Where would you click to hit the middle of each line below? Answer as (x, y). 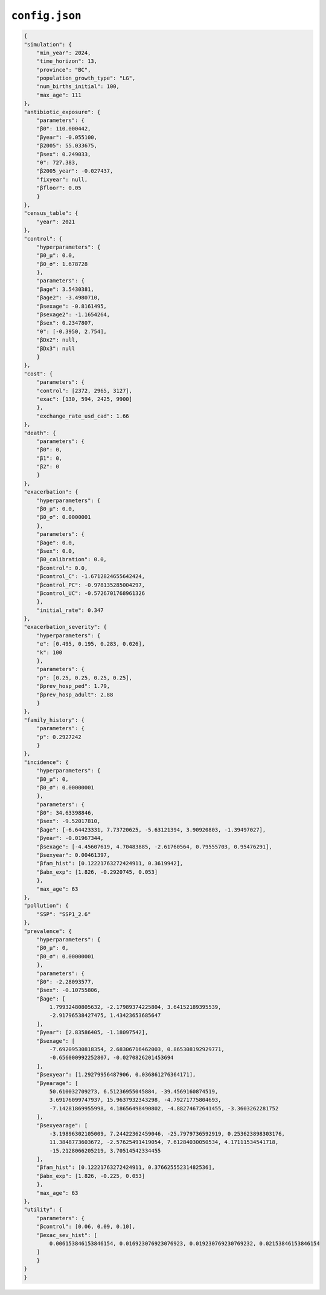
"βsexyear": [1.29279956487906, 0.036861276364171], (116, 1075)
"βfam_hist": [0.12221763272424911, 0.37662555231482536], (126, 1167)
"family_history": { (54, 720)
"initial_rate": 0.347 (70, 610)
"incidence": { (46, 762)
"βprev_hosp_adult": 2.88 (75, 695)
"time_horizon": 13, (67, 61)
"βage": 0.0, (56, 542)
